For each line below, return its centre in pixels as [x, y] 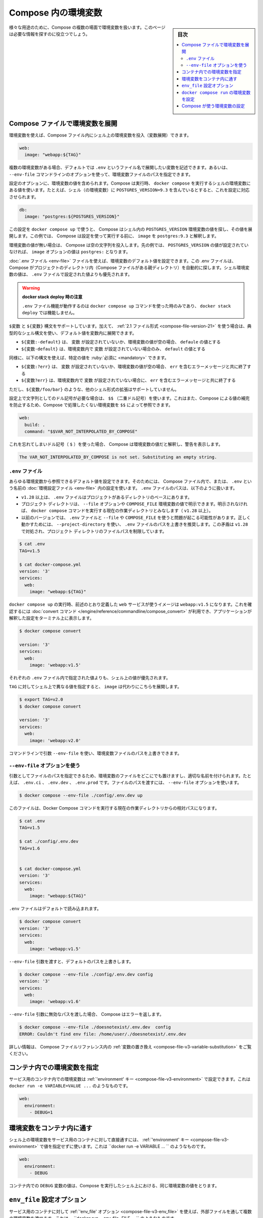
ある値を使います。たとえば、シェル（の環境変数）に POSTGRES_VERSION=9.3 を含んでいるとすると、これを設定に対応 [129, 190]
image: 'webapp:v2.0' [55, 740]
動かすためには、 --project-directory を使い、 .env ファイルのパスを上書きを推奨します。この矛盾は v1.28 [135, 524]
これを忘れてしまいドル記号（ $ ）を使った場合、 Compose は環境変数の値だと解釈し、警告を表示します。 [116, 444]
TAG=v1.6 [30, 848]
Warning [31, 288]
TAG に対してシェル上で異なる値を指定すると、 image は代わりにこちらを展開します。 [95, 686]
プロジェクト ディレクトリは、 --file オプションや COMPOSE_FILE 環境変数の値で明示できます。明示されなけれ [134, 504]
